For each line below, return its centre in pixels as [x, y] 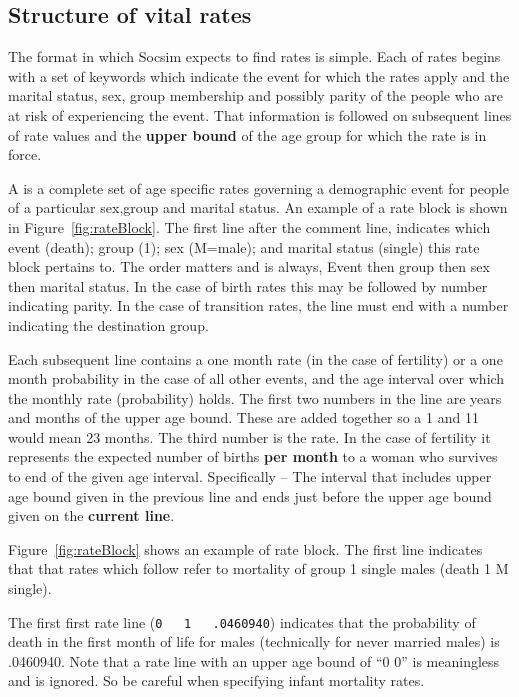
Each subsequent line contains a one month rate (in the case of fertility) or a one [255, 358]
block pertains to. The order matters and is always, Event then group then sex [249, 266]
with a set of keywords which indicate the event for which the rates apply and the [259, 75]
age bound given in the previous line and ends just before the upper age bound [250, 495]
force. [25, 154]
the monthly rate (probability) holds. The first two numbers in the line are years [255, 397]
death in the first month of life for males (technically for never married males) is [254, 641]
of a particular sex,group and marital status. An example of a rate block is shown [258, 207]
